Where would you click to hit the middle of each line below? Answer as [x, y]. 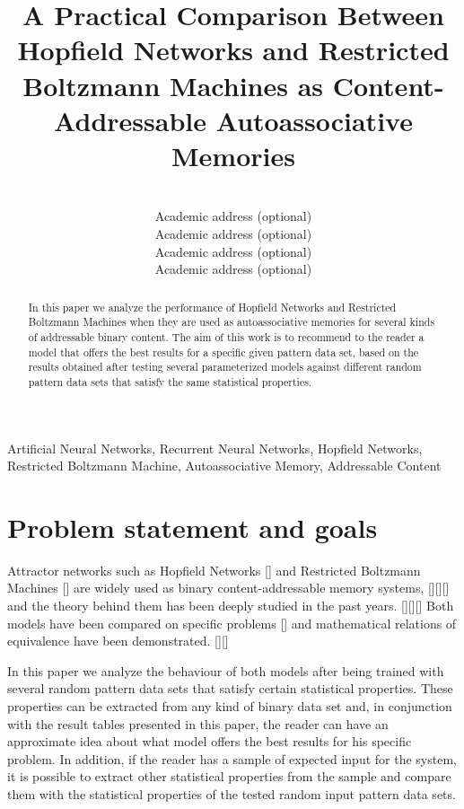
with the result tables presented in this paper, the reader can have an [198, 723]
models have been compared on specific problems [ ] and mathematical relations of [232, 623]
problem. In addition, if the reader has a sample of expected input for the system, [232, 758]
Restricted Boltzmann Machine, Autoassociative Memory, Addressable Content [224, 466]
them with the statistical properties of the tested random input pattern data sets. [232, 794]
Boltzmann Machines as [173, 85]
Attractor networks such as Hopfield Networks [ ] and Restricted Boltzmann [214, 570]
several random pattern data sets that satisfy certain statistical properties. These [230, 688]
